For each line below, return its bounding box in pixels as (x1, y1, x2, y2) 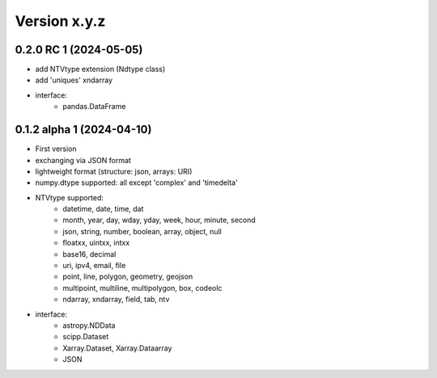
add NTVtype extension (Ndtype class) (35, 65, 166, 74)
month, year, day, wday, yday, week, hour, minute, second (62, 215, 257, 225)
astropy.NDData (62, 321, 116, 330)
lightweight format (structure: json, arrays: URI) (35, 166, 193, 176)
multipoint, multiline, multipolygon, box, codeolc (62, 283, 223, 292)
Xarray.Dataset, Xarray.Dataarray (62, 343, 172, 353)
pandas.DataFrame (62, 102, 126, 111)
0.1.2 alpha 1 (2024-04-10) (15, 123, 152, 136)
